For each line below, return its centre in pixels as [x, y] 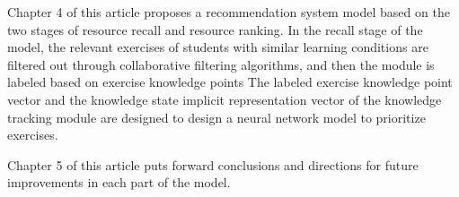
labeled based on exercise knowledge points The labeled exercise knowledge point [230, 82]
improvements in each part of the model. [119, 182]
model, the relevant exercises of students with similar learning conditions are [218, 47]
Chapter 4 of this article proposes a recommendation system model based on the [229, 12]
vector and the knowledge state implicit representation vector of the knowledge [225, 99]
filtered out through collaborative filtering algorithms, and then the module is [221, 64]
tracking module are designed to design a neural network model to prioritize [216, 117]
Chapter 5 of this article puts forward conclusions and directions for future [213, 164]
